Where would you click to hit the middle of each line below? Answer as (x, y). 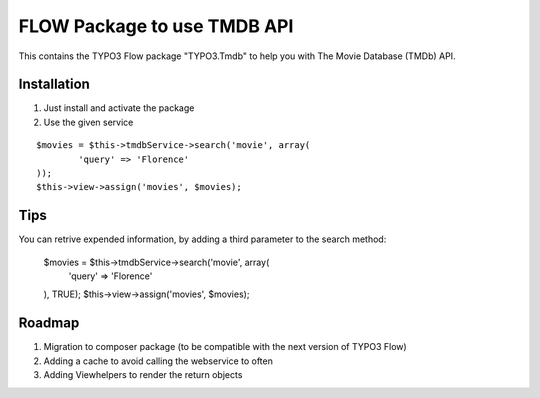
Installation (54, 84)
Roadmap (49, 323)
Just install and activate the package (119, 108)
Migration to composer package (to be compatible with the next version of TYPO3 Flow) (225, 347)
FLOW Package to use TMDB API (156, 26)
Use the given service (88, 122)
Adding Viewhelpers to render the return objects (143, 375)
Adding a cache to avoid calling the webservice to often (158, 361)
